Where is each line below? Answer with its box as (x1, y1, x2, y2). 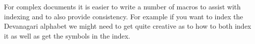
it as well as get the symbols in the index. (4, 30, 130, 41)
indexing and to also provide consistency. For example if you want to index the (4, 11, 243, 21)
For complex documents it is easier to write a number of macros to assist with (4, 1, 241, 11)
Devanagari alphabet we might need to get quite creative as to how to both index (4, 21, 252, 31)
